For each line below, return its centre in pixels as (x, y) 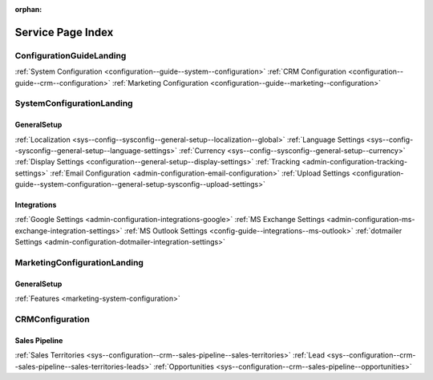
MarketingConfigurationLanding (79, 263)
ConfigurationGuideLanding (71, 55)
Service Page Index (64, 32)
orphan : (28, 9)
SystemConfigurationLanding (74, 103)
